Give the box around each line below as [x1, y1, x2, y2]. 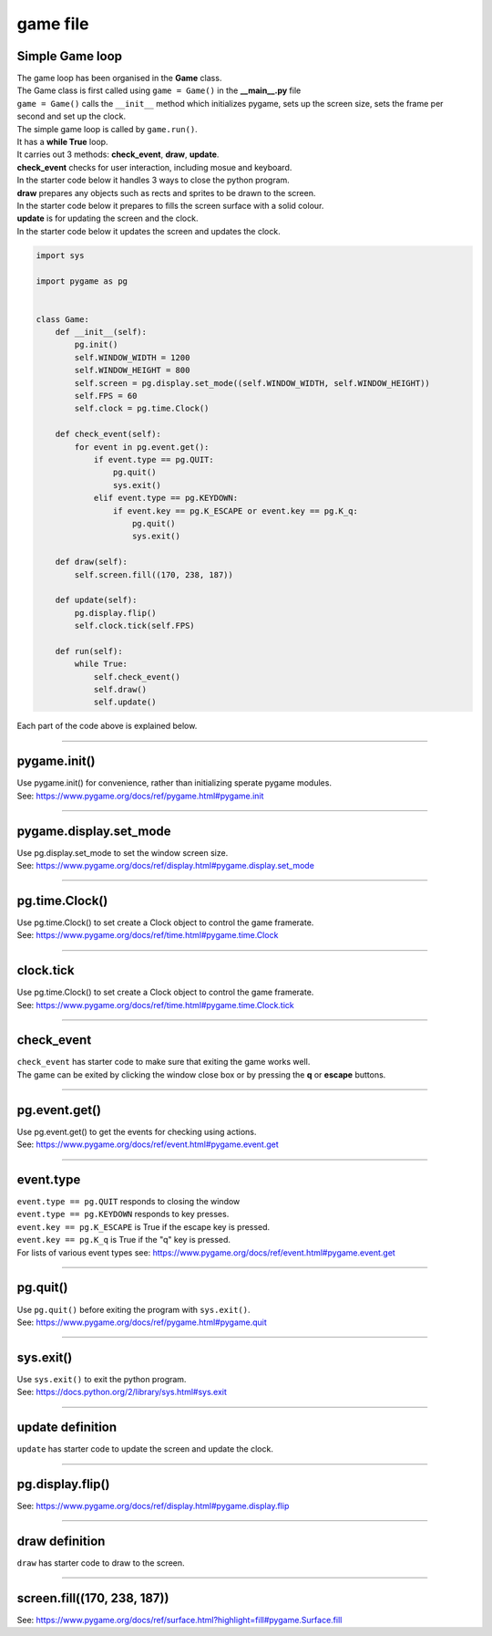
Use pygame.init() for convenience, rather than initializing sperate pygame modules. [16, 777, 333, 788]
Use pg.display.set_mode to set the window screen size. [16, 847, 229, 858]
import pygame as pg [36, 276, 128, 287]
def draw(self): [55, 557, 128, 568]
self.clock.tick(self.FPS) [74, 620, 195, 631]
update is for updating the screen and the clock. [16, 213, 199, 224]
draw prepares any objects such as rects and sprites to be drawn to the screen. [16, 187, 316, 198]
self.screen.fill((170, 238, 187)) [74, 569, 234, 579]
